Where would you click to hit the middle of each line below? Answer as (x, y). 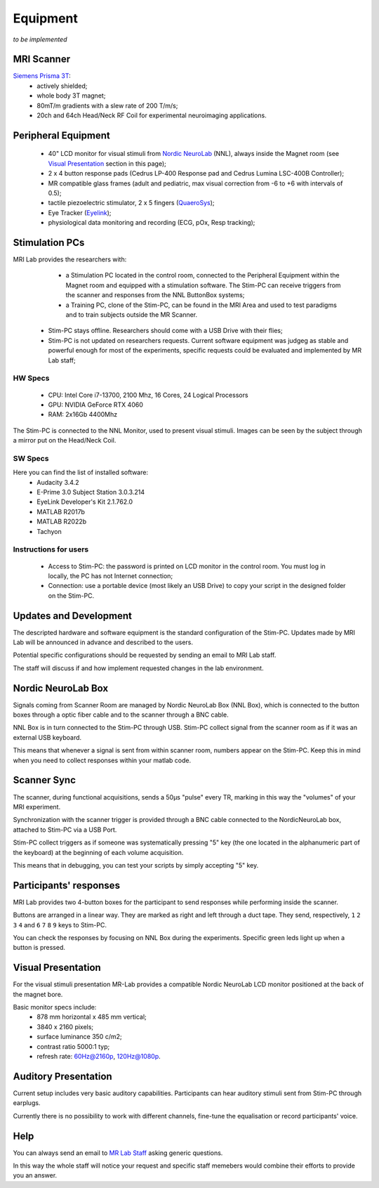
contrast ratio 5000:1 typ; (73, 1046)
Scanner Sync (45, 780)
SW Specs (31, 458)
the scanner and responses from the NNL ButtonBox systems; (155, 295)
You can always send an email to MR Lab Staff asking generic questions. (118, 1153)
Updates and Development (73, 616)
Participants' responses (67, 885)
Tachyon (49, 531)
